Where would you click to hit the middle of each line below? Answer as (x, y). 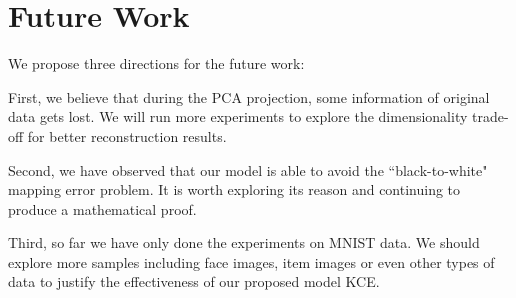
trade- (490, 116)
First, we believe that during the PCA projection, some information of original (249, 96)
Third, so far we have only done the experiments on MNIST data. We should (244, 242)
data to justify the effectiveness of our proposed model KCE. (194, 281)
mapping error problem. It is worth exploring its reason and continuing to (234, 189)
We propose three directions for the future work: (156, 63)
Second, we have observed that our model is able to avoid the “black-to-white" (248, 169)
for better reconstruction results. (127, 135)
